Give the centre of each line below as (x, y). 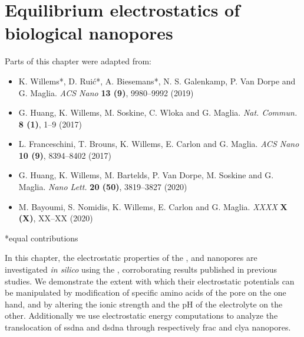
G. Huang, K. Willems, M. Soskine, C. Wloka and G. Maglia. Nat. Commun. (158, 112)
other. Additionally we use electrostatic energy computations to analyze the (141, 315)
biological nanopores (89, 33)
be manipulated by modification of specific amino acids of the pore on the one (146, 292)
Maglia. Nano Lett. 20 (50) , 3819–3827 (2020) (103, 187)
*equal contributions (42, 238)
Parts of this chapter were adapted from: (78, 61)
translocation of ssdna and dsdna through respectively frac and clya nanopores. (148, 327)
